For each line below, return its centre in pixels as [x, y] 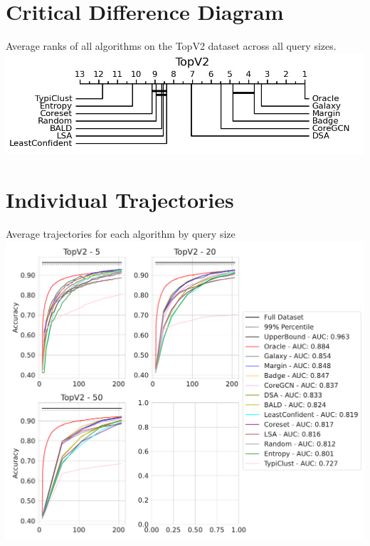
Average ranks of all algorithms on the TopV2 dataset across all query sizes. [171, 46]
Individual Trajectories [120, 200]
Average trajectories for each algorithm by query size [121, 234]
